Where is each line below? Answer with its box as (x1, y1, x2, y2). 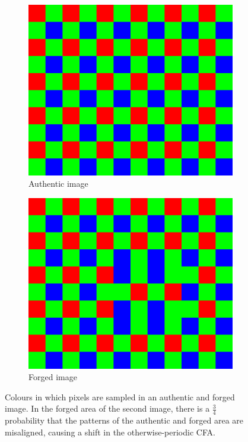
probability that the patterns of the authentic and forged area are (5, 414, 244, 427)
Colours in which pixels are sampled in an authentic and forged (5, 390, 235, 403)
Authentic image (28, 177, 88, 190)
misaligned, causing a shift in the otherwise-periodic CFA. (5, 425, 215, 438)
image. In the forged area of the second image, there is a (5, 402, 210, 415)
